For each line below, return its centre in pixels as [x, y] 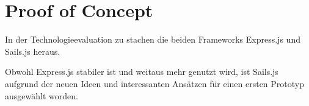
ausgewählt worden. [42, 95]
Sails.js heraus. [33, 51]
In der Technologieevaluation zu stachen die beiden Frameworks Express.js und [153, 39]
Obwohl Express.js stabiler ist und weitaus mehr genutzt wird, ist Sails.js [142, 72]
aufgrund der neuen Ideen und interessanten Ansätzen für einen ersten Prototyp [154, 83]
